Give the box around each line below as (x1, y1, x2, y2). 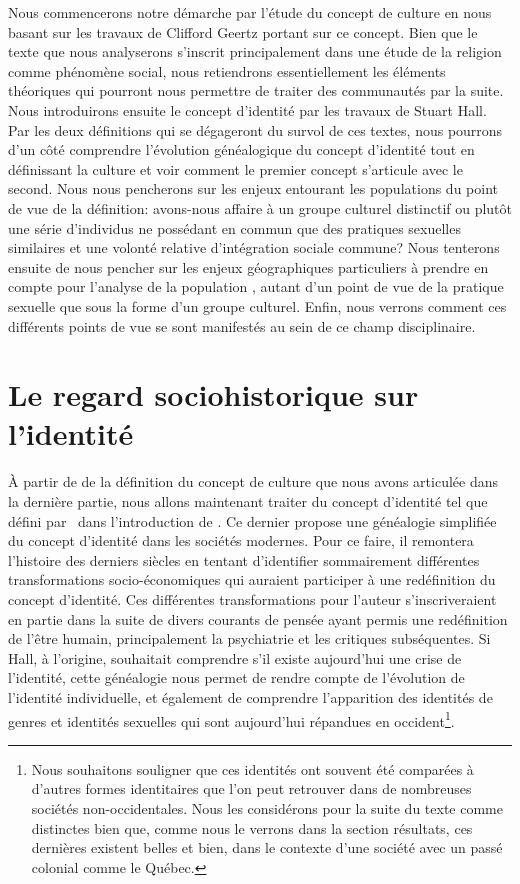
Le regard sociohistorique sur (8, 374, 419, 415)
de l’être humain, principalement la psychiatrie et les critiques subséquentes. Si (8, 628, 491, 649)
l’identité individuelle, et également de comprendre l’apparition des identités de (8, 686, 493, 707)
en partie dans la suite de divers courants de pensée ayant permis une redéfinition (8, 608, 508, 629)
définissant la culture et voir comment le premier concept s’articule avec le (8, 158, 463, 179)
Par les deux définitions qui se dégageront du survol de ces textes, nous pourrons (8, 119, 503, 140)
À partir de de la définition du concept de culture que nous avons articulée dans (8, 471, 499, 492)
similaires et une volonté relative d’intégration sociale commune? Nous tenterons (8, 237, 500, 258)
